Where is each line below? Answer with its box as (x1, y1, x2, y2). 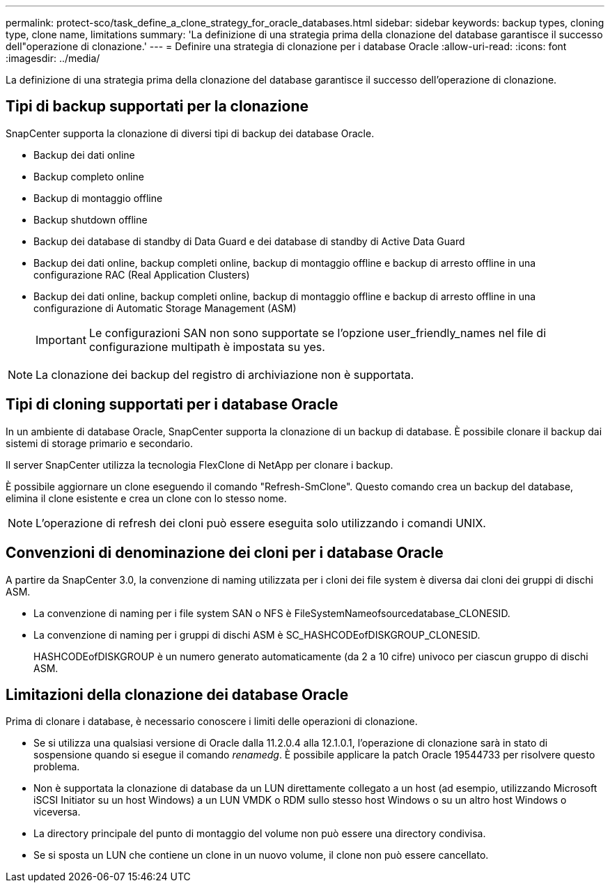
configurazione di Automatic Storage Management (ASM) (33, 302, 297, 314)
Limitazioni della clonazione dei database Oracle (6, 685, 349, 703)
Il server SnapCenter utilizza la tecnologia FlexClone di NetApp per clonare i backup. (6, 458, 393, 471)
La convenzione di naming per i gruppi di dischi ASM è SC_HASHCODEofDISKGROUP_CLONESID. (33, 628, 480, 641)
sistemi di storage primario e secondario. (6, 437, 193, 449)
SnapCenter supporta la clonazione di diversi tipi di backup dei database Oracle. (6, 127, 375, 139)
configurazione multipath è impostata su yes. (88, 339, 325, 354)
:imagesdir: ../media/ (6, 52, 100, 64)
